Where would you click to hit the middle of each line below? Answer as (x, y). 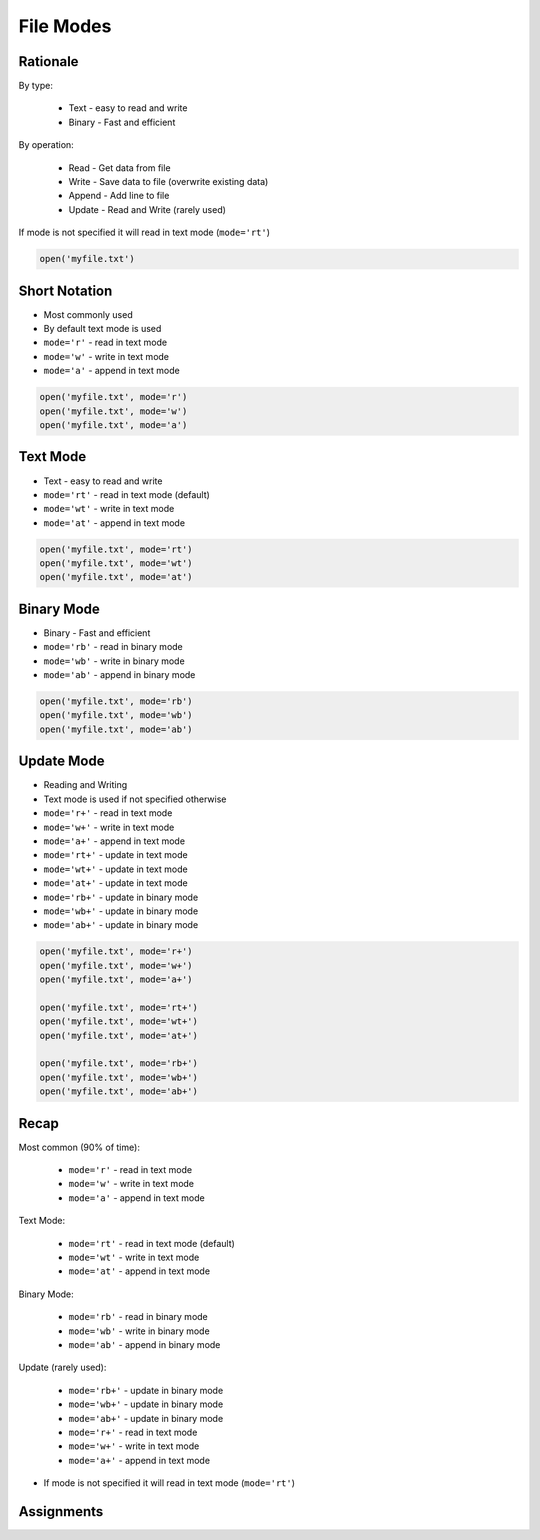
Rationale (48, 61)
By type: (36, 86)
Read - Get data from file (119, 167)
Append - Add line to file (119, 196)
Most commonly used (88, 314)
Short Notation (65, 290)
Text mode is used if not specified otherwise (135, 799)
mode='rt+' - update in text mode (116, 855)
